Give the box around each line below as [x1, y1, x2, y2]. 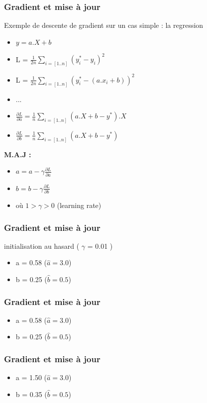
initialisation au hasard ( [4, 240, 80, 251]
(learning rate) [57, 200, 102, 210]
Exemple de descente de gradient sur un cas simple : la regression [4, 20, 204, 30]
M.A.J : [4, 149, 31, 159]
